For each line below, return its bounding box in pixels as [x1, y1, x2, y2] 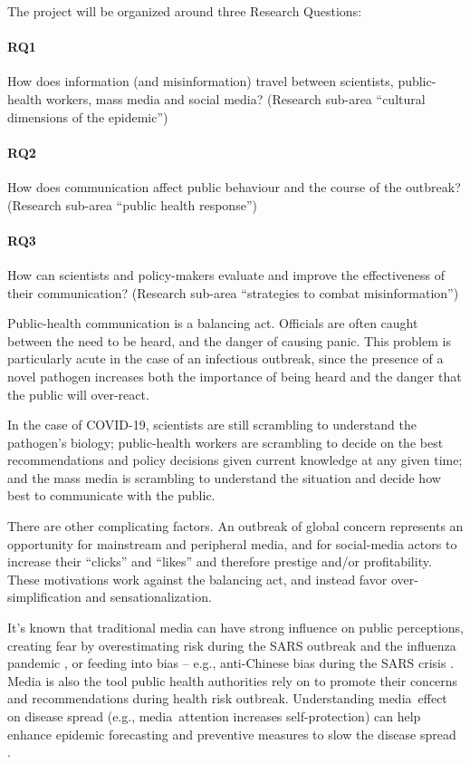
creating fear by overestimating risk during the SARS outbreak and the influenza [7, 635, 456, 654]
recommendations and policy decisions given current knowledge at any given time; [7, 450, 463, 469]
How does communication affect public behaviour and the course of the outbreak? [7, 177, 461, 196]
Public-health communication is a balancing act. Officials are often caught [7, 314, 418, 333]
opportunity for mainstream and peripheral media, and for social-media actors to [7, 534, 457, 553]
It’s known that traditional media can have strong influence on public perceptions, [7, 618, 464, 637]
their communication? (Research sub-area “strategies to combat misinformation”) [7, 283, 459, 302]
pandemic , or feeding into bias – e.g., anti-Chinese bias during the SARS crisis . [7, 653, 455, 672]
